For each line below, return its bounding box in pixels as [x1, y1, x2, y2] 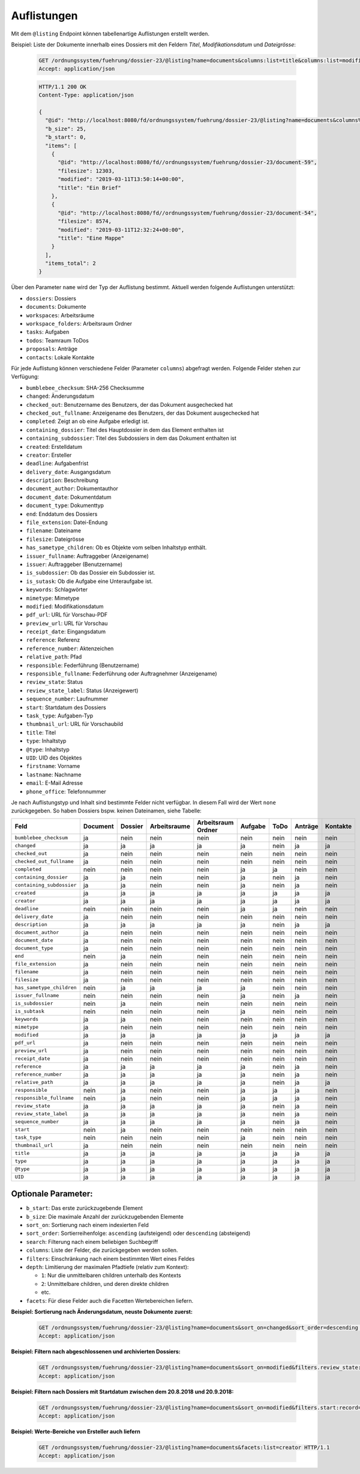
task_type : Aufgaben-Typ [26, 712, 94, 719]
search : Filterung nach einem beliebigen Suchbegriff [26, 1238, 158, 1245]
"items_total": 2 [45, 260, 96, 267]
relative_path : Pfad [26, 653, 82, 660]
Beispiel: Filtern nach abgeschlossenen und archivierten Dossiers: [11, 1348, 181, 1355]
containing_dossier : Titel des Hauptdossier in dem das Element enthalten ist [26, 426, 224, 433]
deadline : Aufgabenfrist [26, 460, 89, 467]
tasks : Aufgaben [26, 328, 70, 336]
